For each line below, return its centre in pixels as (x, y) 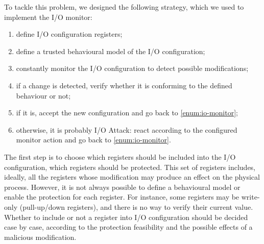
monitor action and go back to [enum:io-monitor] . (93, 140)
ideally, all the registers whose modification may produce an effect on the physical (132, 177)
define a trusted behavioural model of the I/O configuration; (111, 51)
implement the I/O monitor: (48, 17)
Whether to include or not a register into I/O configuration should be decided (126, 217)
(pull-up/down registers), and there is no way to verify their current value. (136, 206)
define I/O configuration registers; (69, 34)
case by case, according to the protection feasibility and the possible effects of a (128, 227)
